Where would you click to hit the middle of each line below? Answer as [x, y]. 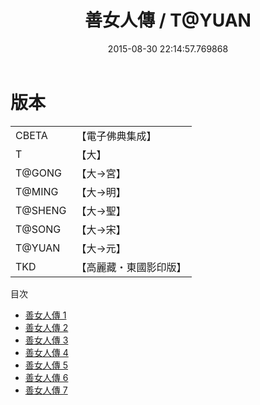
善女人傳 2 [46, 327]
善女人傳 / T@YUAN [168, 20]
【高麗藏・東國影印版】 [131, 267]
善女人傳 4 [46, 352]
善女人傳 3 [46, 340]
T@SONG [38, 229]
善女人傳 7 [46, 390]
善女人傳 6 [46, 377]
